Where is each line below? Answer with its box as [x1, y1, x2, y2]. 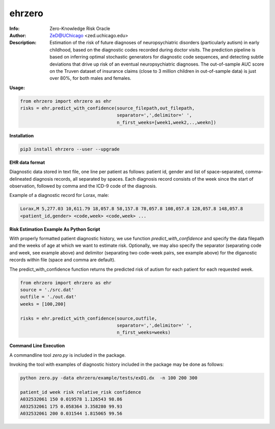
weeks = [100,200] [20, 301, 66, 307]
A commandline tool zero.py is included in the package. [9, 352, 126, 358]
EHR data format [9, 159, 45, 165]
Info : [9, 25, 20, 32]
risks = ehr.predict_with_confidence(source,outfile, [20, 316, 157, 321]
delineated [9, 176, 32, 182]
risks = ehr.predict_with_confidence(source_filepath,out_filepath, [20, 105, 195, 111]
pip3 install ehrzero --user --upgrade [20, 146, 120, 152]
